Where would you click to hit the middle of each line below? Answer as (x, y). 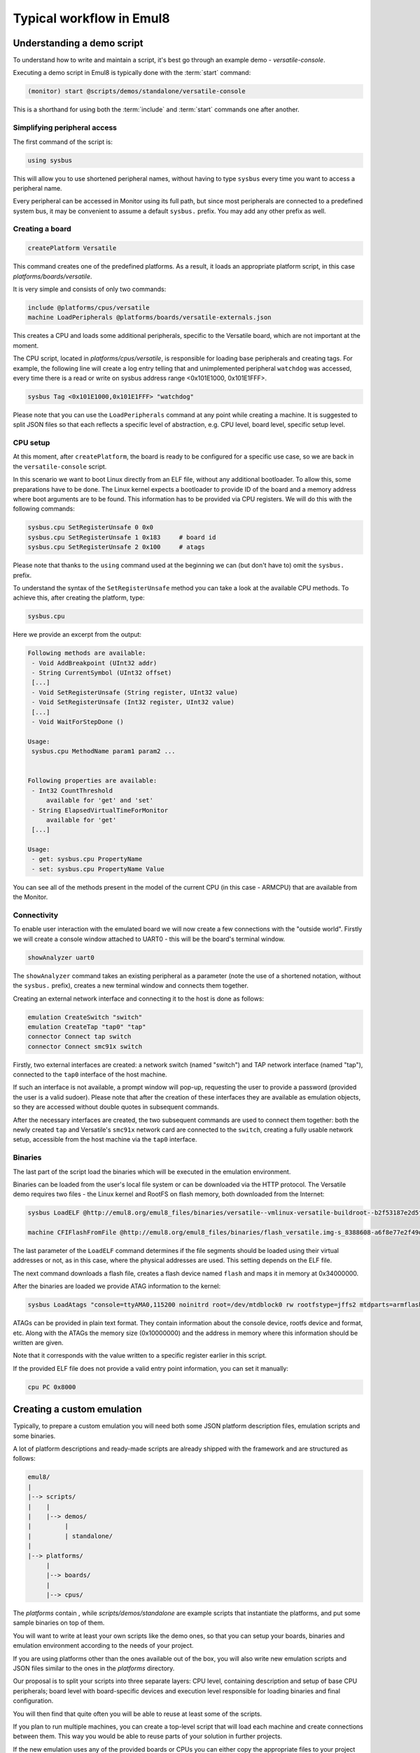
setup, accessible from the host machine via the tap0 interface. (105, 1139)
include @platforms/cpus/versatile (89, 307)
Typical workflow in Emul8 (92, 18)
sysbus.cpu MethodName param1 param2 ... (104, 751)
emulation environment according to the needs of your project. (103, 1646)
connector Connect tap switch (79, 1037)
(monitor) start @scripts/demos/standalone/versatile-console (136, 92)
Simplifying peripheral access (65, 128)
